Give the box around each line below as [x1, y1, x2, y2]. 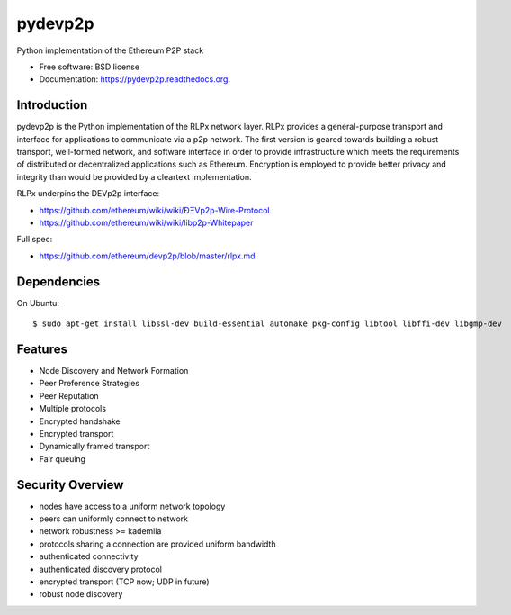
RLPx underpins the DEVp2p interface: [16, 188, 160, 199]
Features [16, 341, 67, 357]
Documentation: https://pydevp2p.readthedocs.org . [39, 74, 231, 85]
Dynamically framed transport [39, 441, 150, 452]
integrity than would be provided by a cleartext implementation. [16, 171, 252, 182]
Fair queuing [39, 453, 85, 464]
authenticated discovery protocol [39, 564, 162, 574]
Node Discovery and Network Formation [39, 365, 189, 375]
